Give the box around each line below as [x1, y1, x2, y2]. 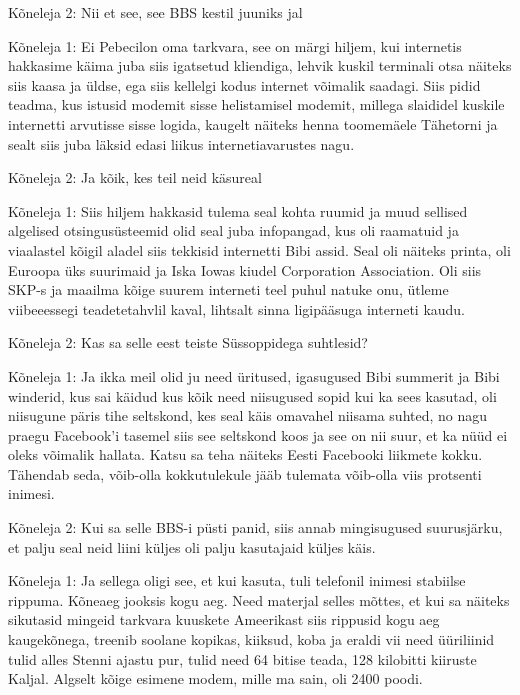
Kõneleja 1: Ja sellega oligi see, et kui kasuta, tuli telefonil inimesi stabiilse [8, 570, 466, 591]
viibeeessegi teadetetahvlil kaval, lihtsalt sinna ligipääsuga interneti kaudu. [8, 298, 466, 319]
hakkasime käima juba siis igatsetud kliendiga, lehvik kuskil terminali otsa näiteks [8, 55, 512, 76]
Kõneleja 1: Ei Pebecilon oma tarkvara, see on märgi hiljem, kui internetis [8, 35, 462, 56]
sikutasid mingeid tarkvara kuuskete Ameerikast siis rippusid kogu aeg [8, 609, 440, 630]
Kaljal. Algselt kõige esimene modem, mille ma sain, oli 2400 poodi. [8, 668, 423, 689]
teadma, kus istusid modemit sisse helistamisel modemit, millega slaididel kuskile [8, 94, 505, 115]
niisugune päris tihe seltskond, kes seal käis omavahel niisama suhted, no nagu [8, 405, 488, 426]
